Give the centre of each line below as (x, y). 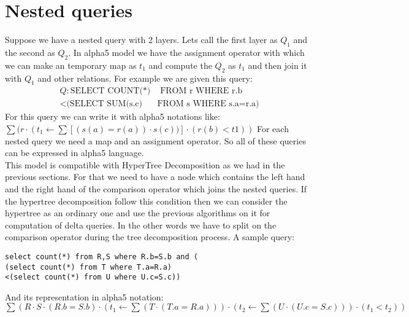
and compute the (180, 65)
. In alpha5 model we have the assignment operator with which (186, 52)
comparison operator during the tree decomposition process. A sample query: (150, 237)
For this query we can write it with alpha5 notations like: (113, 116)
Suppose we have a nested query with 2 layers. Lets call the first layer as (141, 40)
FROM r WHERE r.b (201, 91)
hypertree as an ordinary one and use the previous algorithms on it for (138, 213)
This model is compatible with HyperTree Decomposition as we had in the (145, 164)
